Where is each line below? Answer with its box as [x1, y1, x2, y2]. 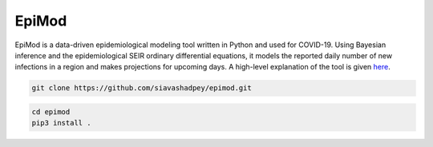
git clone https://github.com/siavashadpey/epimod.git [31, 84, 252, 93]
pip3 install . [31, 118, 91, 128]
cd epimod [31, 107, 71, 116]
